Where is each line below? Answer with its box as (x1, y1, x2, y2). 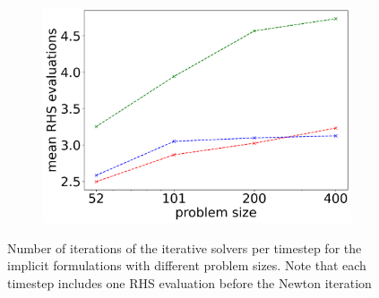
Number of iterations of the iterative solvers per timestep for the (7, 238, 362, 257)
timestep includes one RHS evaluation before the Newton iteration (7, 273, 372, 292)
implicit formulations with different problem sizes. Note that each (7, 256, 366, 275)
